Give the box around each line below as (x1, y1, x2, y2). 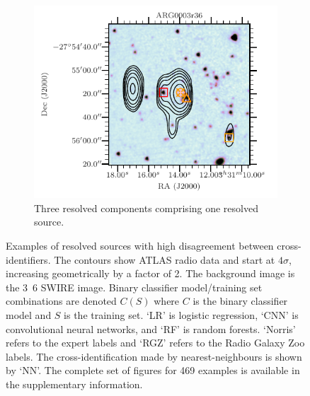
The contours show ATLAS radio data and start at (54, 252, 275, 267)
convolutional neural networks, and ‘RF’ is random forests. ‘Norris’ (6, 321, 296, 336)
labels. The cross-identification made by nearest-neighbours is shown (6, 349, 302, 363)
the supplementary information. (6, 376, 143, 391)
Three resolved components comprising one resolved (34, 200, 258, 215)
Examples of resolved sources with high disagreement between (6, 238, 274, 253)
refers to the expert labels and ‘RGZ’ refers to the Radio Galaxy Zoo (6, 335, 305, 350)
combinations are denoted (6, 293, 117, 308)
